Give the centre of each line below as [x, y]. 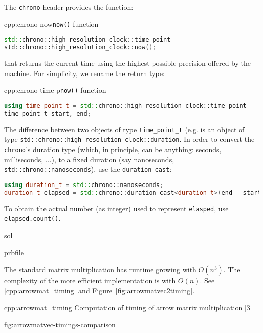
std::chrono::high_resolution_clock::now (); [80, 47]
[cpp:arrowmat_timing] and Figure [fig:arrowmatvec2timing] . [99, 290]
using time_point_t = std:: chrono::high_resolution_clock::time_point [125, 106]
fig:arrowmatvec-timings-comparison [60, 324]
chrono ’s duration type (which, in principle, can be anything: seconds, [113, 149]
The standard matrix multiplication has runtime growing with [100, 269]
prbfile [14, 252]
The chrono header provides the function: [69, 7]
